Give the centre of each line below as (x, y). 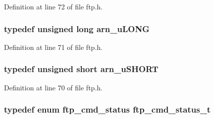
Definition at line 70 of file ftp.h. (53, 87)
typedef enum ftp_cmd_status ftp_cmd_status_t (107, 109)
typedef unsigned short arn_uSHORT (81, 69)
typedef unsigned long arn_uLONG (77, 28)
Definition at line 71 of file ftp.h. (53, 47)
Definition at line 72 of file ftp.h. (53, 6)
